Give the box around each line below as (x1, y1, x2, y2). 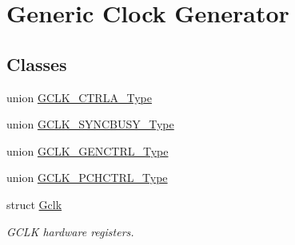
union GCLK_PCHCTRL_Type (6, 169, 168, 186)
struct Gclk (6, 196, 62, 212)
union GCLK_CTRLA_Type (6, 89, 152, 105)
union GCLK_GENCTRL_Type (6, 142, 169, 159)
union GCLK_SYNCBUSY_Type (6, 116, 174, 132)
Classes (6, 51, 67, 76)
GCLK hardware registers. (6, 223, 134, 239)
